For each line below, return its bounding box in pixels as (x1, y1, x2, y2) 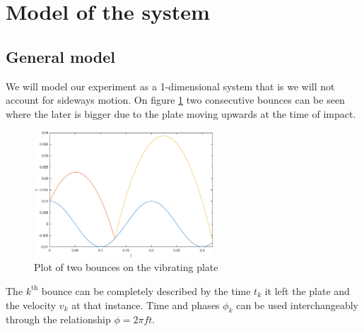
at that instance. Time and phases (71, 297, 220, 312)
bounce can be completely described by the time (41, 283, 251, 298)
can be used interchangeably (236, 297, 358, 312)
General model (6, 45, 116, 67)
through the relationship (6, 312, 111, 327)
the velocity (6, 297, 57, 312)
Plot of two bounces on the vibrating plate (34, 260, 218, 275)
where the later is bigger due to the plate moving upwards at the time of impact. (6, 106, 356, 121)
